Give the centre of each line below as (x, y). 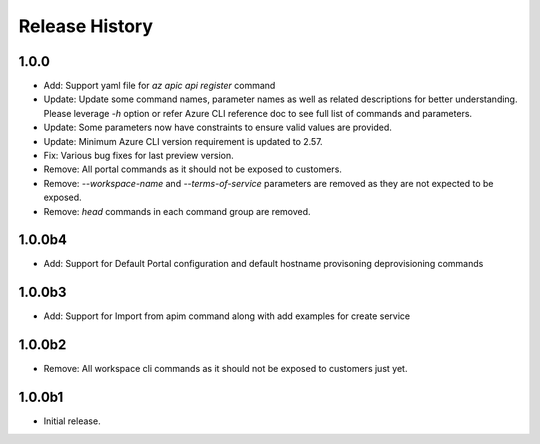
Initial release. (72, 421)
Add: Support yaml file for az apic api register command (159, 86)
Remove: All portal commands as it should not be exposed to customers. (192, 169)
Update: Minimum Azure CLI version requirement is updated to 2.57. (183, 141)
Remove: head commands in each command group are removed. (177, 211)
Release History (86, 26)
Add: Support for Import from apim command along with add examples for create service (227, 316)
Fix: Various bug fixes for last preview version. (138, 156)
